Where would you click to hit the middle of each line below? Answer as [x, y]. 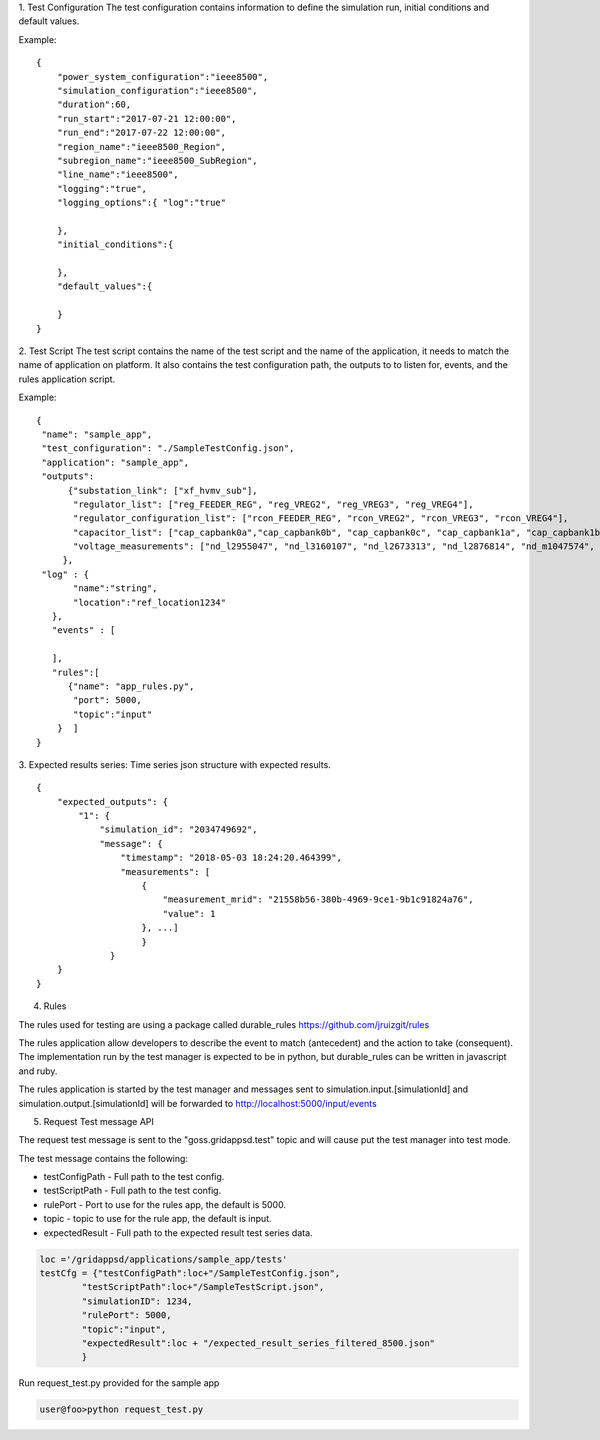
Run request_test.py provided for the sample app [119, 1383]
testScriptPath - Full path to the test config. [132, 1191]
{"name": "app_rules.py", [131, 686]
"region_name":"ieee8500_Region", [141, 146]
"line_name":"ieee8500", [117, 174]
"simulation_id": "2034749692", [179, 829]
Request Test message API [99, 1121]
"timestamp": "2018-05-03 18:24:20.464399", [231, 858]
